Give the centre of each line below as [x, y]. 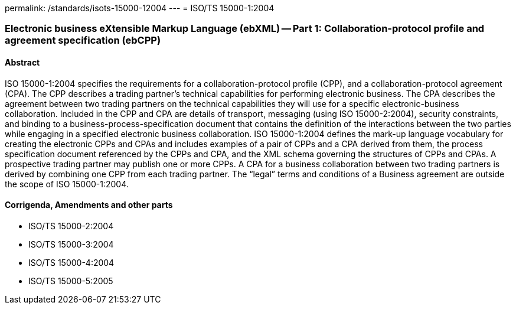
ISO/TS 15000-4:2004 [71, 262]
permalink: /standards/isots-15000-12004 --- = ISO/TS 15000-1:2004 [140, 8]
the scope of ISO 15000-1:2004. [67, 184]
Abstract [22, 62]
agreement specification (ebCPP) [83, 40]
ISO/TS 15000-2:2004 [71, 226]
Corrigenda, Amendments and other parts [89, 205]
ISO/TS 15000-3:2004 [71, 244]
